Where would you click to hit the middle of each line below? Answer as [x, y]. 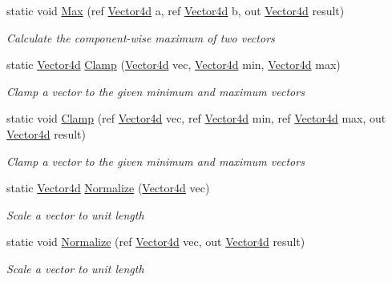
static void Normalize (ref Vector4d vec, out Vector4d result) [156, 242]
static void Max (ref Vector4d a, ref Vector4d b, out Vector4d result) [176, 10]
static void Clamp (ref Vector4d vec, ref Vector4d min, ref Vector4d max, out [196, 118]
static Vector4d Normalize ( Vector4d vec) [108, 188]
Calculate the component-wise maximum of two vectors [141, 37]
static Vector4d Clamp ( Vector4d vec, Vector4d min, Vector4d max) [174, 64]
